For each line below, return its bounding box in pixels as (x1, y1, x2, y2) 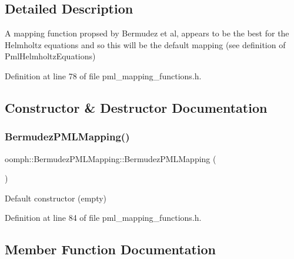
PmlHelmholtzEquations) (5, 50, 96, 62)
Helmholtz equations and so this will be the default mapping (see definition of (5, 38, 286, 51)
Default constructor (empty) (5, 191, 107, 204)
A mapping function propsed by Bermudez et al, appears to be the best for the (5, 27, 289, 39)
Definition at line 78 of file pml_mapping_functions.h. (5, 69, 202, 82)
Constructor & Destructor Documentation (5, 98, 268, 116)
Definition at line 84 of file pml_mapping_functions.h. (5, 211, 202, 224)
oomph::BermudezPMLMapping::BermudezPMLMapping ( (5, 152, 216, 164)
